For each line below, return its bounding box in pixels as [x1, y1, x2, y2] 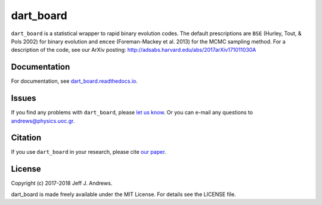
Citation [11, 133, 42, 143]
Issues [11, 93, 36, 104]
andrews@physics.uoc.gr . [11, 117, 75, 125]
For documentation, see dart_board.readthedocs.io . [11, 77, 138, 85]
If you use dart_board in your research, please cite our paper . [11, 148, 166, 156]
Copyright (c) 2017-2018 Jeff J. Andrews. [11, 179, 113, 187]
